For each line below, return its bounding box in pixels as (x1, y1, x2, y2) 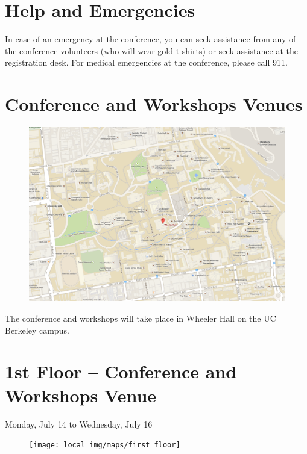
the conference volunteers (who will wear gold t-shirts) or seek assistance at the (5, 44, 298, 57)
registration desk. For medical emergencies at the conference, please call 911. (5, 56, 288, 69)
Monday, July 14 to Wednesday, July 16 (5, 417, 153, 430)
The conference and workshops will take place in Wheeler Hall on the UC (5, 312, 276, 325)
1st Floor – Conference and (5, 359, 237, 384)
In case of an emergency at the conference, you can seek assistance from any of (5, 33, 296, 45)
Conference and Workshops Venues (5, 92, 303, 116)
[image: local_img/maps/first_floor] (29, 441, 180, 450)
